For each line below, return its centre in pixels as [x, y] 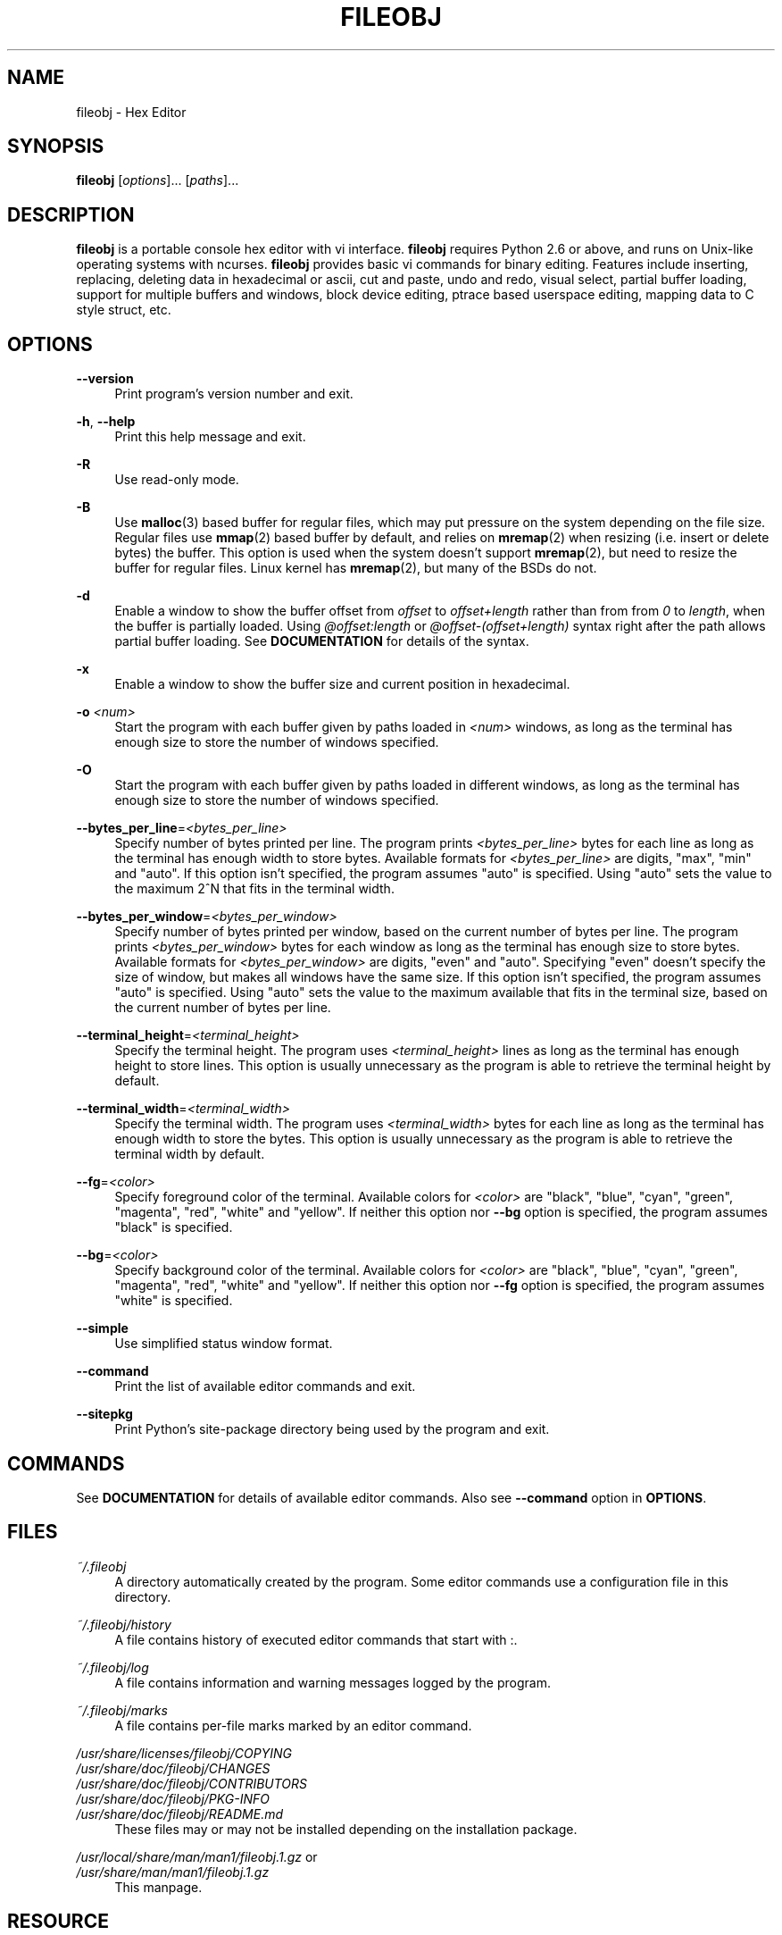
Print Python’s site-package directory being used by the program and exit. [332, 1429]
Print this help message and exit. [210, 437]
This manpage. [158, 1887]
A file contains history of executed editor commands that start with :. [316, 1639]
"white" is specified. [174, 1301]
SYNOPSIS [56, 147]
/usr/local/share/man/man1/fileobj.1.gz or [197, 1856]
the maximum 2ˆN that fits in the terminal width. [254, 889]
